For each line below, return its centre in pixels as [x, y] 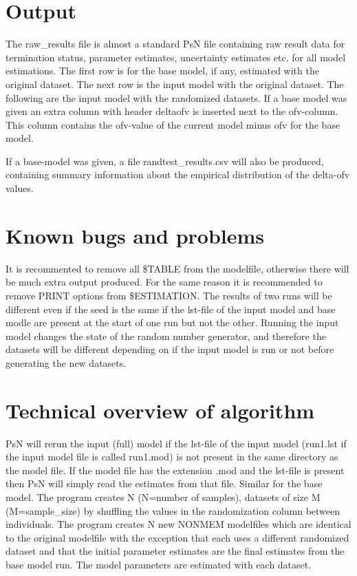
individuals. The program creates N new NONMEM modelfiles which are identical [178, 524]
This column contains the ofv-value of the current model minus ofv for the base [173, 124]
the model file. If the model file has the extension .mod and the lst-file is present [175, 470]
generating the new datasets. [66, 362]
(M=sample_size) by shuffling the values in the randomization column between [173, 510]
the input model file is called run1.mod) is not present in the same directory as [172, 457]
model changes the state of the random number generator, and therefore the [166, 335]
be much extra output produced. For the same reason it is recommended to [164, 282]
